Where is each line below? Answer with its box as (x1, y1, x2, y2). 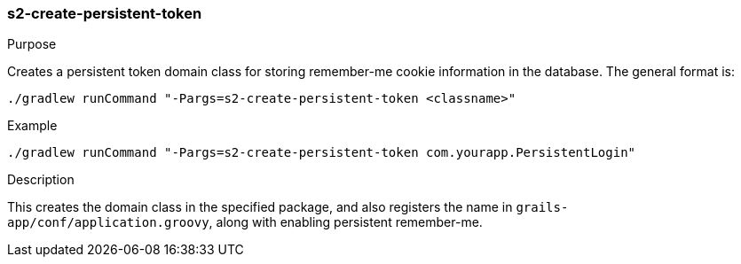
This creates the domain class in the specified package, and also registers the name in (7, 199, 513, 215)
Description (7, 172, 75, 188)
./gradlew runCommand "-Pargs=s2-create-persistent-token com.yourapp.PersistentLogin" (7, 145, 636, 160)
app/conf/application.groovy (7, 215, 209, 230)
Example (7, 118, 58, 134)
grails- (516, 200, 569, 215)
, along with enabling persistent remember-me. (209, 214, 483, 230)
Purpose (7, 36, 57, 52)
